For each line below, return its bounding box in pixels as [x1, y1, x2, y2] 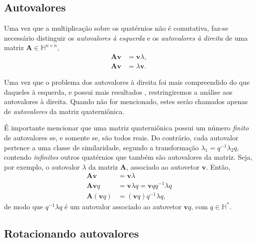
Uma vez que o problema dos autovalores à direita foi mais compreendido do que [4, 77, 250, 87]
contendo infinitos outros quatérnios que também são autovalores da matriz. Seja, [4, 152, 253, 162]
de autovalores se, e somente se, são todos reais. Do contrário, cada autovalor [4, 132, 239, 143]
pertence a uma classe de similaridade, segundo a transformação [4, 142, 199, 152]
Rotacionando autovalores [4, 225, 139, 241]
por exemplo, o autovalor [4, 161, 80, 172]
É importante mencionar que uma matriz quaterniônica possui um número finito [4, 122, 249, 133]
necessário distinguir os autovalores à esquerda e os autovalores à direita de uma [4, 32, 248, 43]
